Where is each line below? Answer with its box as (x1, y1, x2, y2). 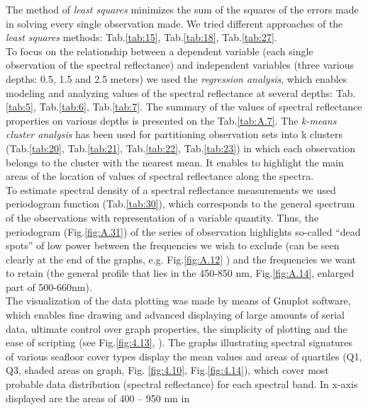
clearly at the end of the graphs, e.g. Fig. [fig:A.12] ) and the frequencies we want (6, 251, 356, 266)
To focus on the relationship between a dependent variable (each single (6, 43, 313, 58)
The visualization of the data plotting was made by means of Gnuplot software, (6, 293, 351, 308)
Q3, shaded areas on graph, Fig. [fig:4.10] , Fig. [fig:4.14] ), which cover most (6, 363, 329, 377)
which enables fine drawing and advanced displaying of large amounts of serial (6, 307, 345, 322)
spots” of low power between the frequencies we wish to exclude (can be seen (6, 238, 340, 253)
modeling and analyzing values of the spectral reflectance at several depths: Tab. (6, 85, 356, 100)
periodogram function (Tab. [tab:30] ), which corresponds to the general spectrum (6, 196, 355, 211)
